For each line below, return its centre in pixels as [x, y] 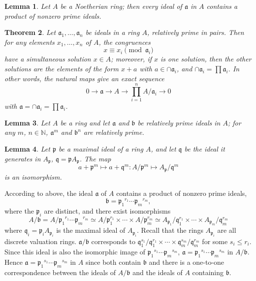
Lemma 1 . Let [27, 6]
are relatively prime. [114, 132]
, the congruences [125, 42]
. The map [95, 158]
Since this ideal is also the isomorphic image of [75, 252]
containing [208, 272]
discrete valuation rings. [41, 241]
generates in [23, 158]
